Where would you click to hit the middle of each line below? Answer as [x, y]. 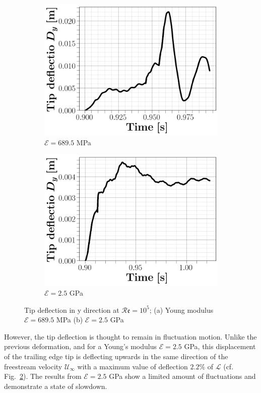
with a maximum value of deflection [133, 366]
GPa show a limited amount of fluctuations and [182, 376]
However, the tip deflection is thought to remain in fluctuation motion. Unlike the [130, 336]
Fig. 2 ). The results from [43, 376]
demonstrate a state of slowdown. [56, 386]
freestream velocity [33, 366]
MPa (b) [70, 320]
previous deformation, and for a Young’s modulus [80, 346]
